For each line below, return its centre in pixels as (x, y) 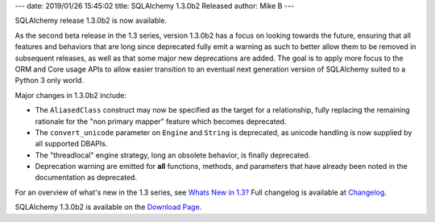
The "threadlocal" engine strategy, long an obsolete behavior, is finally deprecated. (173, 155)
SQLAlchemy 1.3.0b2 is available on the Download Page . (108, 207)
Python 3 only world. (50, 80)
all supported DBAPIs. (71, 144)
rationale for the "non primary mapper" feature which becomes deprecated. (161, 121)
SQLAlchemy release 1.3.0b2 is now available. (91, 21)
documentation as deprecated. (86, 178)
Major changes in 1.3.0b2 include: (70, 95)
